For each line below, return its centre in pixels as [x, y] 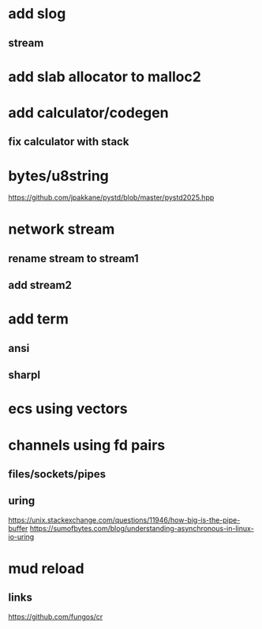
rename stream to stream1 [74, 258]
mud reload [46, 568]
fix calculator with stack [69, 142]
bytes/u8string [58, 176]
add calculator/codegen [88, 112]
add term [39, 319]
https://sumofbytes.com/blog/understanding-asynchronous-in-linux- [142, 528]
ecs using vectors [68, 409]
